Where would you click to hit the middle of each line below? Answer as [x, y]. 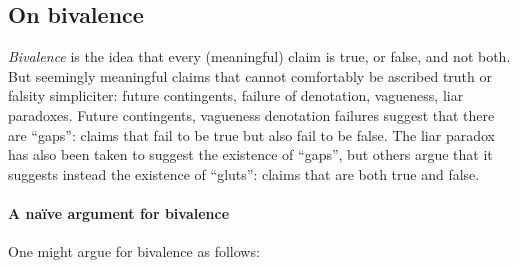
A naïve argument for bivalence [119, 212]
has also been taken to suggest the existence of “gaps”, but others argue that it [250, 154]
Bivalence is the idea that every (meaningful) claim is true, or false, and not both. [259, 56]
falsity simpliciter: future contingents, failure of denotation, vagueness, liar [236, 95]
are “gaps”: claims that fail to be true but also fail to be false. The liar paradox [251, 134]
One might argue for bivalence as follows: [134, 251]
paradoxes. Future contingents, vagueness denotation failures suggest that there [251, 114]
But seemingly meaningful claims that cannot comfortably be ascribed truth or [250, 75]
